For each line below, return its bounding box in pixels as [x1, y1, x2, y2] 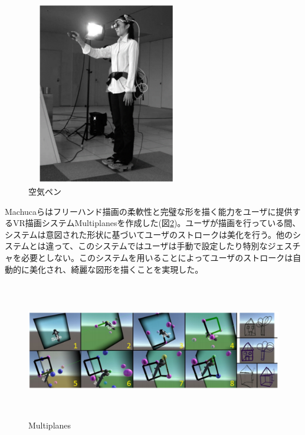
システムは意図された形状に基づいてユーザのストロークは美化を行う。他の [5, 228, 293, 240]
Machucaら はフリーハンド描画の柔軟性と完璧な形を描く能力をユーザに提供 [5, 205, 293, 217]
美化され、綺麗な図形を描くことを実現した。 [29, 263, 204, 275]
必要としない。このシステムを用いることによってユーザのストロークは [21, 251, 293, 263]
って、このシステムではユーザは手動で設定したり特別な [54, 240, 268, 252]
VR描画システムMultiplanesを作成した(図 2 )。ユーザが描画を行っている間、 [12, 217, 301, 229]
